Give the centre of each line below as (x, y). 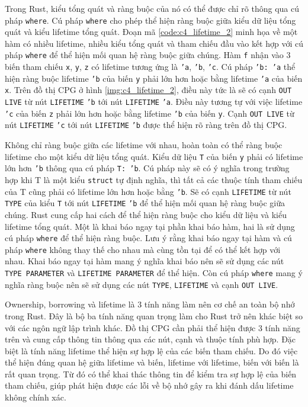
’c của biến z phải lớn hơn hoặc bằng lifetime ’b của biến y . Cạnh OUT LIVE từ (150, 113)
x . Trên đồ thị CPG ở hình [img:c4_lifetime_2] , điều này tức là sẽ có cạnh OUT (148, 90)
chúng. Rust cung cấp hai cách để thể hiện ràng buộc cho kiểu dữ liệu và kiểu (146, 214)
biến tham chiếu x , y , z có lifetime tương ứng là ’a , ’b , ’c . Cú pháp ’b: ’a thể (150, 67)
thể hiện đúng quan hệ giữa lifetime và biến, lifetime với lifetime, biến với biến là (152, 362)
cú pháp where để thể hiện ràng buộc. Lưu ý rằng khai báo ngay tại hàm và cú (148, 238)
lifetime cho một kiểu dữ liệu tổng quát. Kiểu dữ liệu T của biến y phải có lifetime (154, 156)
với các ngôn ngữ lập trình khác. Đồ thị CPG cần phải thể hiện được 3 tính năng (153, 327)
